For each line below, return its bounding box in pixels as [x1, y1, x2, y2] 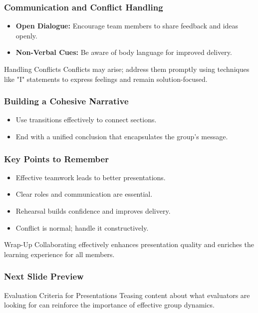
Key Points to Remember [4, 152, 109, 165]
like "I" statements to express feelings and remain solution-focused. [4, 73, 208, 84]
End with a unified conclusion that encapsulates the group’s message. [15, 131, 228, 141]
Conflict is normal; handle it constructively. [15, 222, 149, 233]
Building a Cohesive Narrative [4, 95, 129, 107]
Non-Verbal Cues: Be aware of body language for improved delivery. [15, 47, 232, 57]
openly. [15, 30, 37, 40]
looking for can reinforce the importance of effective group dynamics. [4, 300, 215, 310]
